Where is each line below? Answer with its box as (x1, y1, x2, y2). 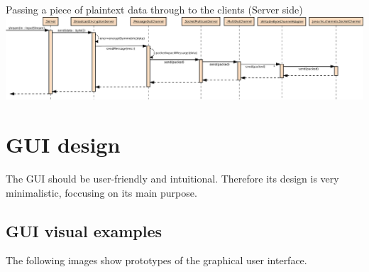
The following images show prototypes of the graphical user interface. (6, 253, 307, 268)
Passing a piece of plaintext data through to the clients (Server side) (6, 2, 303, 16)
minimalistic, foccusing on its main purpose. (6, 185, 197, 200)
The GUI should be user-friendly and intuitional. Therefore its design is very (6, 170, 339, 185)
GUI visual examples (6, 219, 163, 241)
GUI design (6, 130, 121, 159)
